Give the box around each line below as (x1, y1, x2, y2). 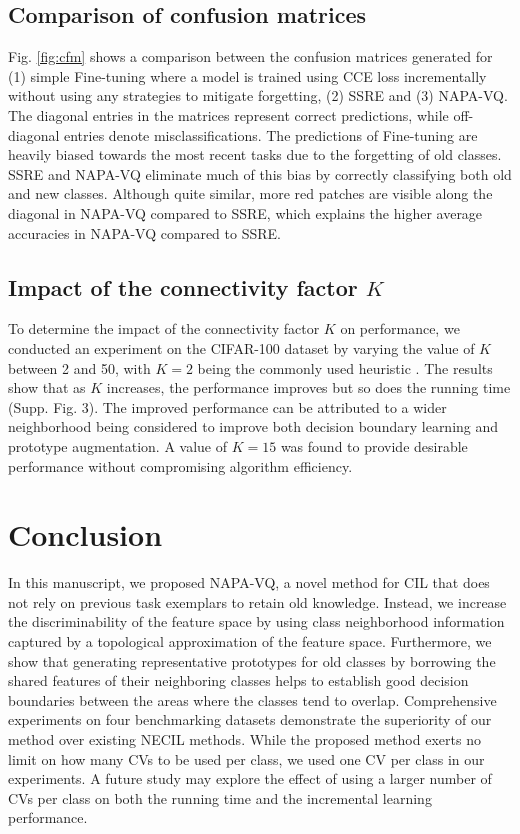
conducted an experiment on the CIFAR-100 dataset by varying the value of (8, 337, 475, 358)
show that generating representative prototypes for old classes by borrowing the (8, 650, 496, 671)
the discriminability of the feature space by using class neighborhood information (8, 611, 505, 632)
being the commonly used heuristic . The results (197, 357, 493, 378)
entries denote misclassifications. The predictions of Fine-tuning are (64, 124, 478, 145)
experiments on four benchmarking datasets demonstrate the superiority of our (8, 709, 492, 730)
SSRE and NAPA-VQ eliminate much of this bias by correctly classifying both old (8, 163, 512, 184)
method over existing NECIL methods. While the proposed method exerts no (8, 728, 481, 749)
